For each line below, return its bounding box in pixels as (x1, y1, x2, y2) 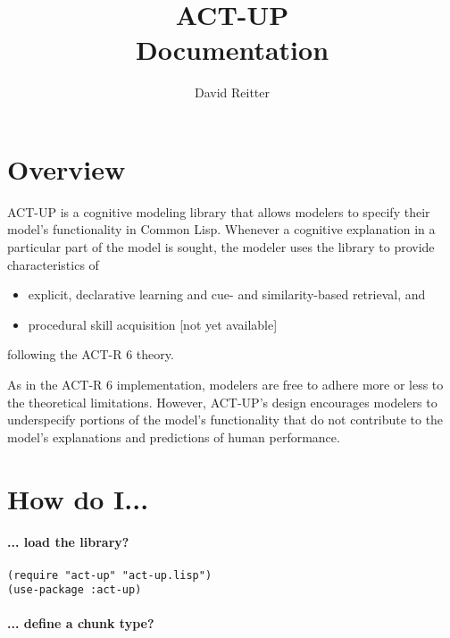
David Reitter (194, 83, 271, 102)
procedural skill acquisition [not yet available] (28, 315, 278, 333)
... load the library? (7, 533, 129, 551)
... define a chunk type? (7, 614, 154, 633)
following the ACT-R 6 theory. (7, 345, 174, 364)
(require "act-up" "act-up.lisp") (7, 568, 212, 582)
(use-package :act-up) (7, 583, 142, 597)
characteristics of (7, 255, 99, 273)
